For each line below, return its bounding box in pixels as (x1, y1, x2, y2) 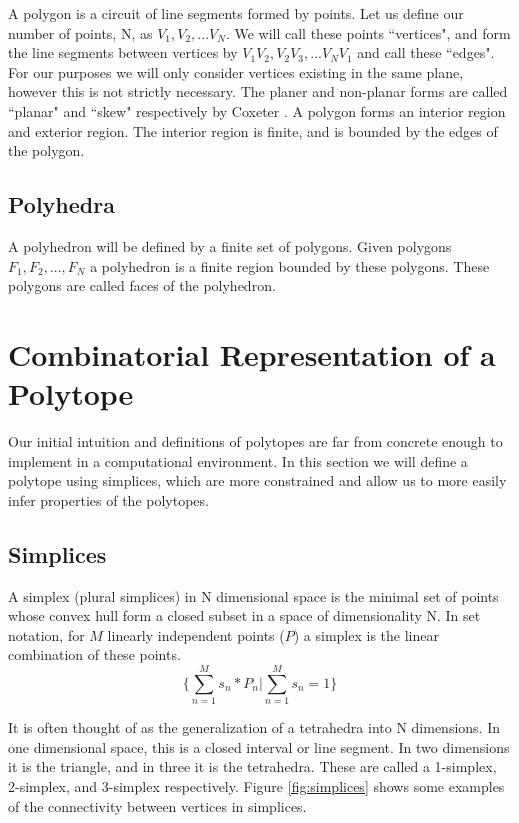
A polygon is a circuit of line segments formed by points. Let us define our (8, 3, 464, 23)
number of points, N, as (8, 22, 153, 43)
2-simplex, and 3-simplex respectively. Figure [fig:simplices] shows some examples (8, 775, 505, 796)
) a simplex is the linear (293, 624, 439, 645)
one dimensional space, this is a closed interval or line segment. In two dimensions (8, 736, 510, 757)
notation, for (8, 624, 85, 645)
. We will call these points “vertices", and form (225, 22, 511, 43)
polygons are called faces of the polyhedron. (8, 275, 276, 296)
